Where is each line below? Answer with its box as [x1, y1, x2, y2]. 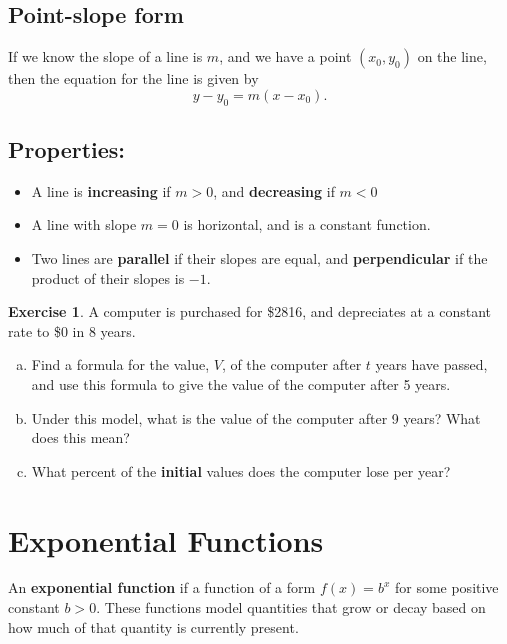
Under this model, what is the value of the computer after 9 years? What [31, 407, 481, 428]
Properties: [8, 133, 126, 164]
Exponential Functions [8, 519, 324, 560]
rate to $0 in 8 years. [8, 320, 136, 341]
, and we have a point [219, 46, 352, 67]
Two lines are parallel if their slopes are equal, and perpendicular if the [31, 247, 488, 268]
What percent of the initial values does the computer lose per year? [31, 460, 451, 481]
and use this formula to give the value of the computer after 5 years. [31, 373, 451, 394]
